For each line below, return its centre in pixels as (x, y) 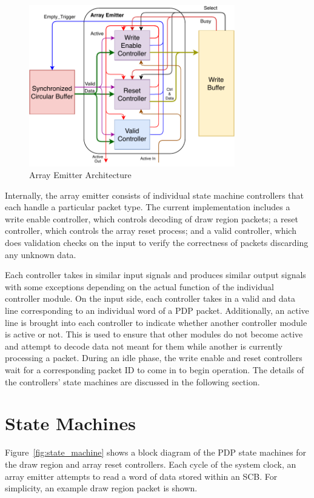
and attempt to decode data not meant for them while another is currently (144, 346)
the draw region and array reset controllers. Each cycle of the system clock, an (151, 464)
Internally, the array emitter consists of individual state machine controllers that (154, 195)
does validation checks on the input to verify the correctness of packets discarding (157, 243)
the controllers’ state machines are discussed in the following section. (132, 381)
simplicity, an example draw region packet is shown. (101, 488)
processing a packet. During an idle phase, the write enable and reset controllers (154, 358)
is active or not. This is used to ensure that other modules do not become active (154, 334)
